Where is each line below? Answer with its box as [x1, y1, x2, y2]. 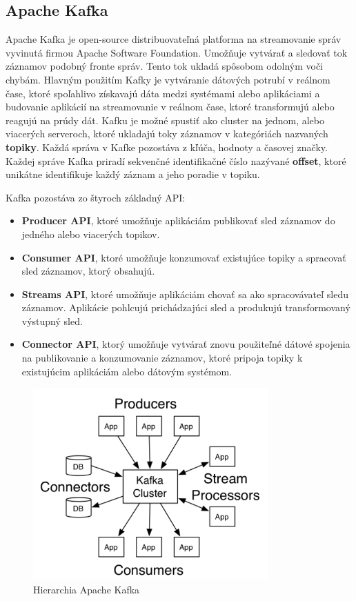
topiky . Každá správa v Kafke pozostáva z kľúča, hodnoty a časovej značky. [6, 139, 328, 154]
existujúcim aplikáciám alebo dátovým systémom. [21, 364, 233, 378]
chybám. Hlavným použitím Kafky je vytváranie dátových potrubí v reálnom [6, 72, 330, 86]
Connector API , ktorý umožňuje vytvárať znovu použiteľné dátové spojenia [21, 337, 350, 351]
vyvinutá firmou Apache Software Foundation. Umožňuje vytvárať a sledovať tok [6, 45, 348, 59]
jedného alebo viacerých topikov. [21, 226, 160, 241]
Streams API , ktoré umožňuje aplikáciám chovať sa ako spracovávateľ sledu [21, 286, 349, 301]
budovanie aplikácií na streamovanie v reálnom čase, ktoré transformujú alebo [6, 99, 335, 114]
